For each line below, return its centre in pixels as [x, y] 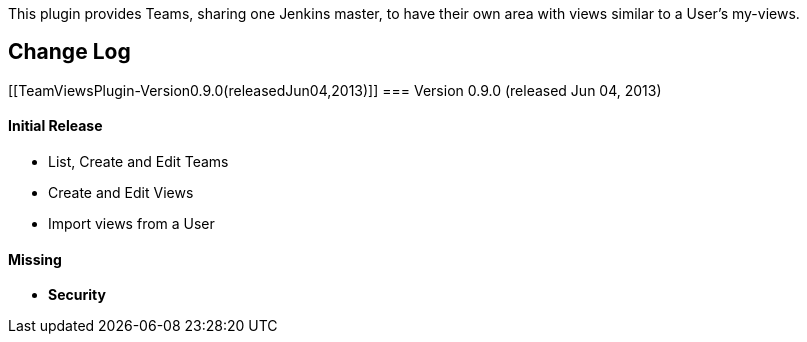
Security [77, 295]
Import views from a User [131, 224]
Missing [35, 259]
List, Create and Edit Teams [138, 162]
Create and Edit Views [121, 193]
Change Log [69, 52]
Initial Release [55, 126]
